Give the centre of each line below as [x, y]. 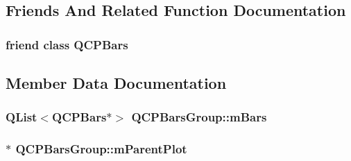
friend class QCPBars [67, 44]
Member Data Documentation [116, 83]
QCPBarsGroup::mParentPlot [101, 149]
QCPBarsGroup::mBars [199, 117]
